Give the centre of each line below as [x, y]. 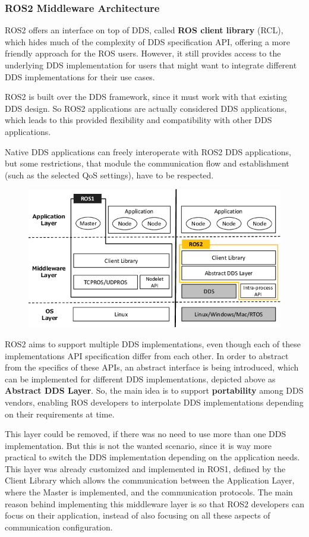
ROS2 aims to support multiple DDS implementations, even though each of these [153, 343]
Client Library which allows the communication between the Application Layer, [150, 480]
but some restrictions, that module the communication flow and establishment [147, 163]
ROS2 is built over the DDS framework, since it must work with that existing [146, 97]
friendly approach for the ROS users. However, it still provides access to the [143, 53]
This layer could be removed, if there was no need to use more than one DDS [146, 434]
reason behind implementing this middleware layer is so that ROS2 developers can [154, 503]
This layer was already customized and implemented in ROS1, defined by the [145, 468]
